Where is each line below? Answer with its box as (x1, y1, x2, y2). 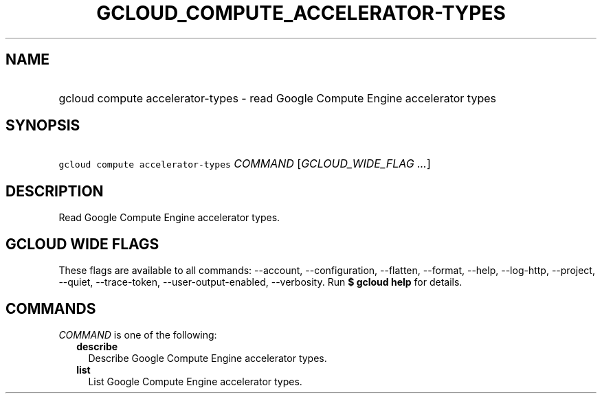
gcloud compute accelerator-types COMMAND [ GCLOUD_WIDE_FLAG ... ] (58, 157, 431, 171)
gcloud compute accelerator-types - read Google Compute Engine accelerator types (58, 91, 496, 105)
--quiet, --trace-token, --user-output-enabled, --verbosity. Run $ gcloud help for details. (58, 276, 462, 288)
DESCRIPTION (5, 182, 104, 200)
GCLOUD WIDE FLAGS (5, 235, 159, 253)
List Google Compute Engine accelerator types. (88, 375, 302, 387)
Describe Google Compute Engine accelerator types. (88, 352, 327, 364)
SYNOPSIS (5, 117, 80, 135)
